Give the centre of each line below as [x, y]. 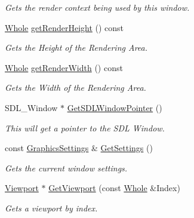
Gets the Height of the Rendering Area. [76, 47]
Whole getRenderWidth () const [64, 67]
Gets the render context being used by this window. [97, 7]
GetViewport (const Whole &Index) [114, 188]
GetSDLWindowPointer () [115, 107]
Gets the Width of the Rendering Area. [76, 87]
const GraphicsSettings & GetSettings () [79, 148]
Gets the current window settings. [66, 168]
